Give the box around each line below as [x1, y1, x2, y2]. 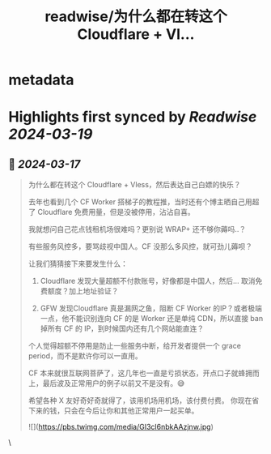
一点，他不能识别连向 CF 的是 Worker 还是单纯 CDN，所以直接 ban [40, 314, 264, 323]
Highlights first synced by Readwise [8, 108, 257, 126]
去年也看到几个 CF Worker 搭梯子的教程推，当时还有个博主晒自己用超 [28, 197, 260, 207]
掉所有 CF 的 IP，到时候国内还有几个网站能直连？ [40, 323, 205, 333]
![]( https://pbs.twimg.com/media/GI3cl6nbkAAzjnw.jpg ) [28, 422, 214, 432]
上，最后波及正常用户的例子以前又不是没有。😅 [28, 379, 185, 388]
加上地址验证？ [68, 286, 119, 296]
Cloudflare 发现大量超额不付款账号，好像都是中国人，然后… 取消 [40, 276, 256, 286]
